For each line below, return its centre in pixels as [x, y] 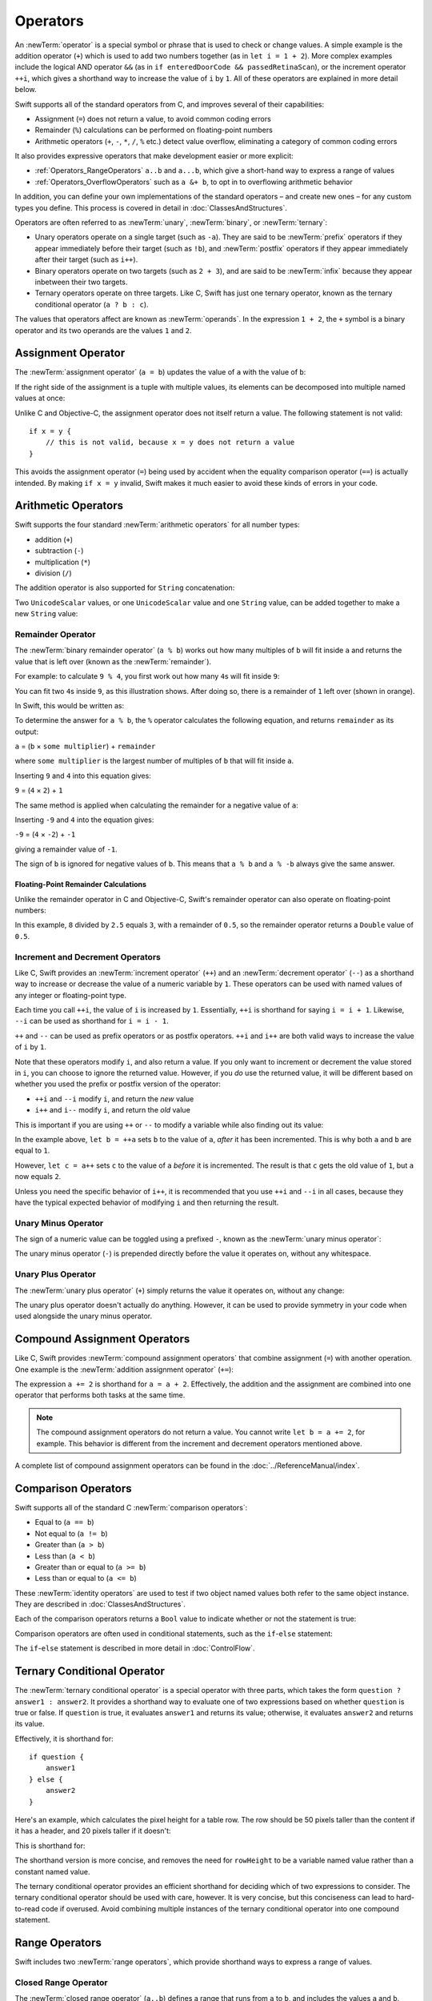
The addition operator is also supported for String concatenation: [125, 587]
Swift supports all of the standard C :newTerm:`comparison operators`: [131, 1507]
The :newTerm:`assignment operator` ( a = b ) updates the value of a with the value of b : [160, 372]
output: [27, 732]
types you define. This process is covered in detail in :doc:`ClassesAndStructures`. [151, 207]
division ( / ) [53, 573]
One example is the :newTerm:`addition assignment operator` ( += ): [124, 1369]
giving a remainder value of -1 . [66, 849]
